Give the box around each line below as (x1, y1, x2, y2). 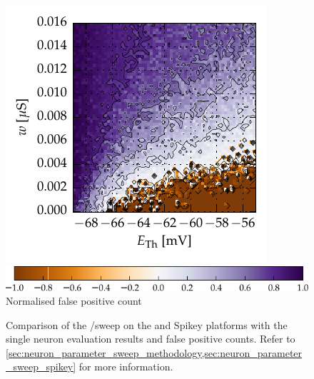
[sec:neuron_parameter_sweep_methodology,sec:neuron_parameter (6, 345, 303, 360)
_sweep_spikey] (6, 359, 76, 374)
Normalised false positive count (6, 293, 142, 308)
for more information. (78, 359, 173, 374)
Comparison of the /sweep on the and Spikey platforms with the (6, 317, 288, 332)
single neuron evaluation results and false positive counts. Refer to (6, 331, 295, 346)
